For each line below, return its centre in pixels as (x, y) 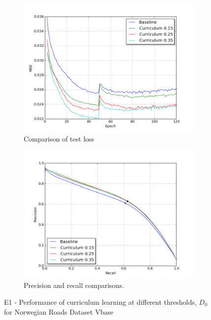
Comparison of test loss (59, 138)
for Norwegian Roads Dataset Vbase (59, 311)
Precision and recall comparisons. (74, 285)
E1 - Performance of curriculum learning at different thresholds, (100, 302)
